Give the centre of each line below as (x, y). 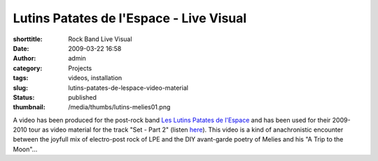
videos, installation (95, 78)
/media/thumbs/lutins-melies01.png (119, 107)
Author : (24, 59)
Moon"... (25, 149)
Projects (80, 68)
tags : (21, 78)
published (83, 97)
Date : (21, 48)
